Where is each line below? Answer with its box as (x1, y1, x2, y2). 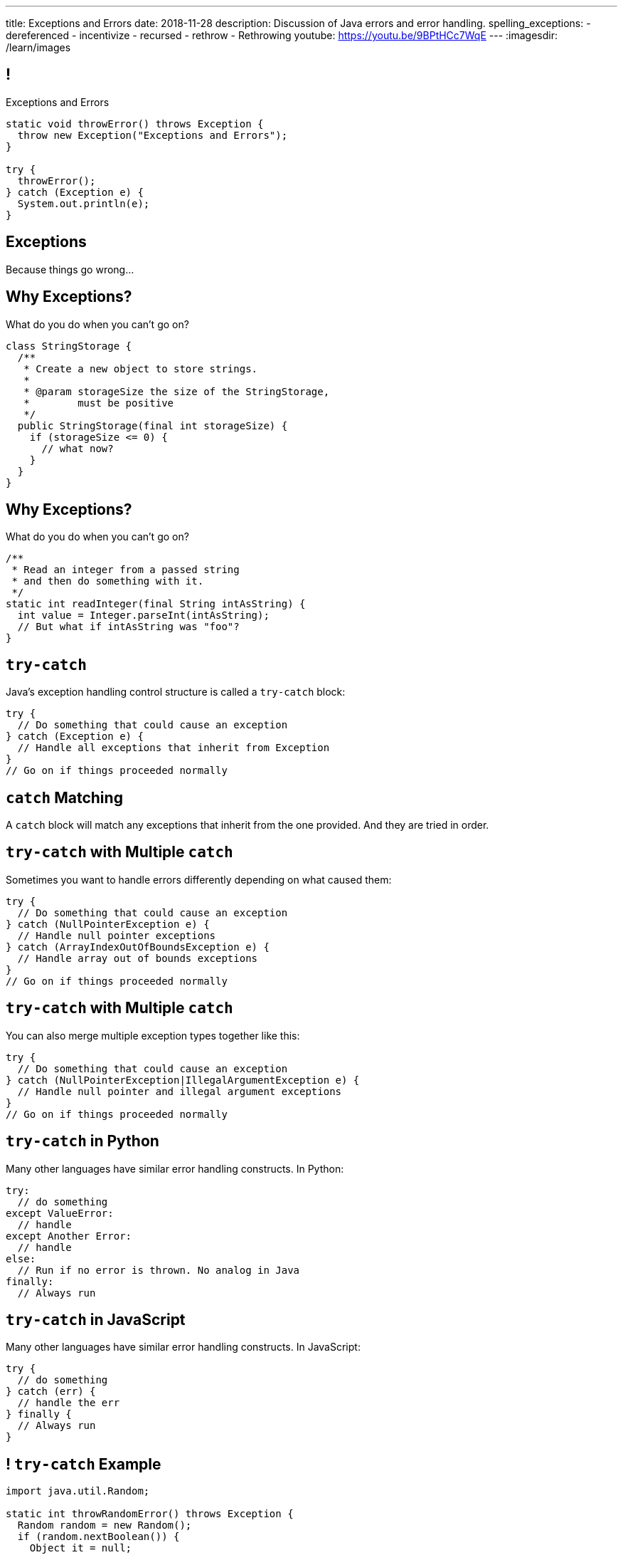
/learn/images (6, 41, 71, 53)
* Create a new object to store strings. (23, 362, 258, 375)
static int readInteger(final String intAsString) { (6, 598, 306, 610)
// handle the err (17, 1397, 120, 1409)
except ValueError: (6, 1207, 114, 1219)
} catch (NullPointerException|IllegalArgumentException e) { (6, 1074, 360, 1086)
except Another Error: (6, 1230, 132, 1242)
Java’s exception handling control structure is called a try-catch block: (6, 686, 346, 698)
